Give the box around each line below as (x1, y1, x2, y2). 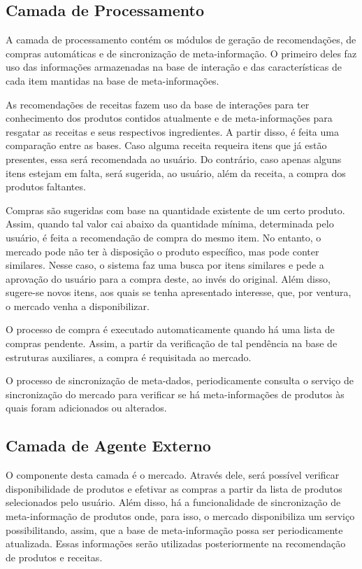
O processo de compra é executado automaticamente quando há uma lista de (6, 322, 335, 337)
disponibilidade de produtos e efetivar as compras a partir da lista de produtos (6, 481, 342, 496)
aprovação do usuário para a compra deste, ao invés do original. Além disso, (6, 271, 331, 286)
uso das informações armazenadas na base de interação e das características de (6, 59, 342, 74)
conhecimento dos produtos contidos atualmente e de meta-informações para (6, 111, 333, 125)
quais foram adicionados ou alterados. (6, 400, 167, 415)
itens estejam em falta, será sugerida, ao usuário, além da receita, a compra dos (6, 165, 346, 180)
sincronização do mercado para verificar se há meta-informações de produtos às (6, 386, 345, 401)
